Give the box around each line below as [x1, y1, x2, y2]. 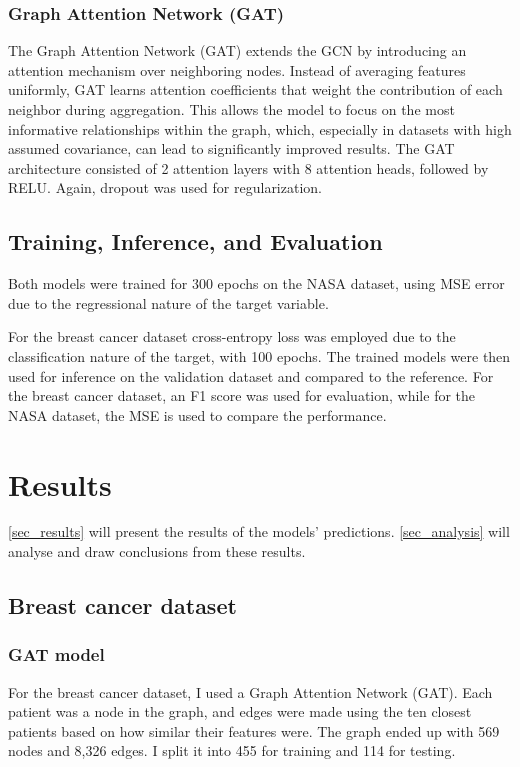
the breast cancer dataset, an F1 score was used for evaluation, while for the [8, 385, 476, 406]
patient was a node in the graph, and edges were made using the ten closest [8, 701, 472, 722]
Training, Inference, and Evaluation [8, 226, 383, 257]
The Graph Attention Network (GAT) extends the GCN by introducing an [8, 40, 467, 61]
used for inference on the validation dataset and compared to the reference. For [8, 365, 494, 386]
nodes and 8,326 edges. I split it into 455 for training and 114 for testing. [8, 740, 456, 761]
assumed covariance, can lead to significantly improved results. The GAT [8, 138, 455, 159]
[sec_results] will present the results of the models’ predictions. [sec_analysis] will [8, 521, 510, 542]
